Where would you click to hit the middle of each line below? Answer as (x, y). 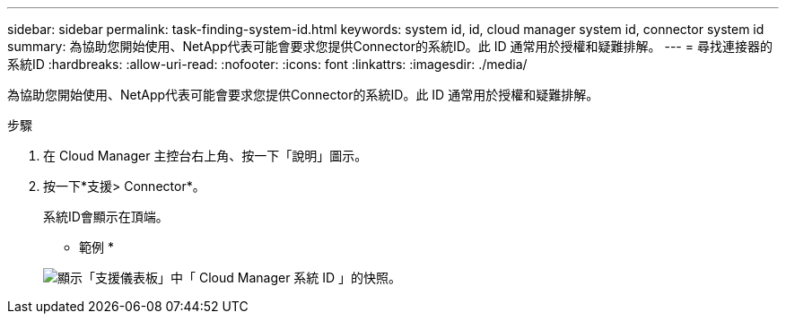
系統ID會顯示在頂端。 (106, 217)
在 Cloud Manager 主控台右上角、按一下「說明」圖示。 (205, 156)
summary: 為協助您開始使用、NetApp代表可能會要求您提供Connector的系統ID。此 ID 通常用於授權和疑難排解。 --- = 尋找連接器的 (390, 46)
